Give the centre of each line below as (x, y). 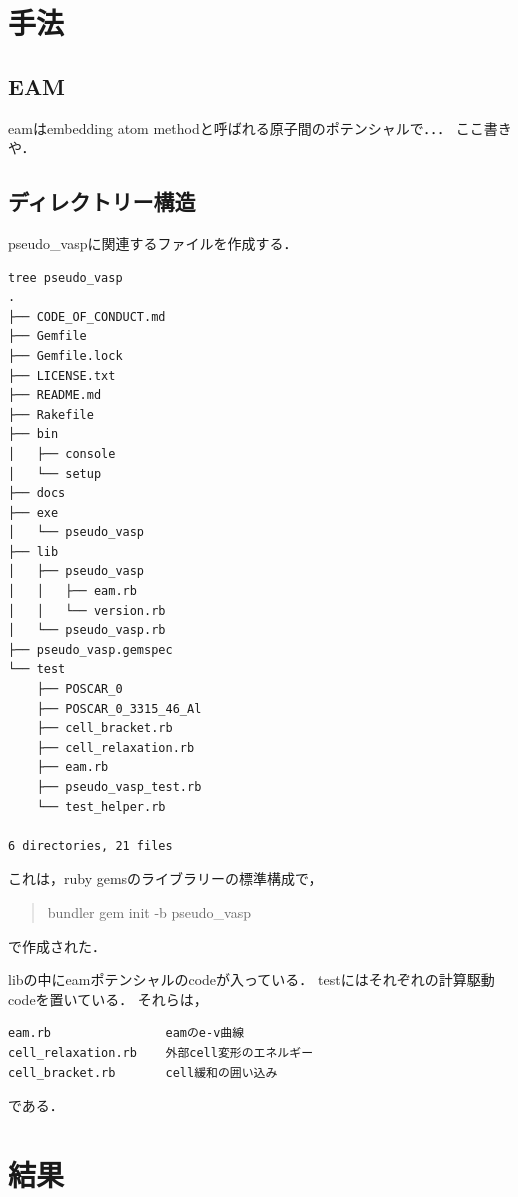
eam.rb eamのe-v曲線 (126, 1033)
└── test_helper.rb (101, 806)
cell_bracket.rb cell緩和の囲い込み (143, 1072)
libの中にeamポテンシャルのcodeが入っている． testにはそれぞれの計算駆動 (251, 979)
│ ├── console (62, 453)
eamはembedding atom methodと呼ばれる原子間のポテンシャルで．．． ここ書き (260, 127)
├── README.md (55, 395)
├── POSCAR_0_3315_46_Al (119, 708)
